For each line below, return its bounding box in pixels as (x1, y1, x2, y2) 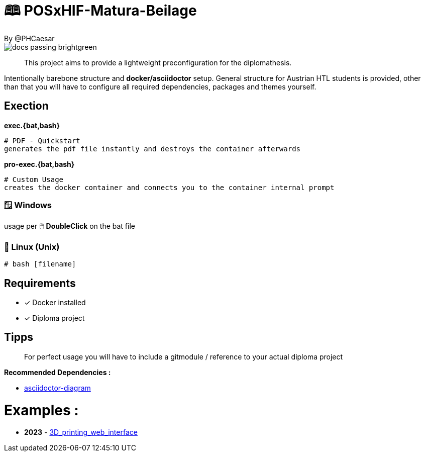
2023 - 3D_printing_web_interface (24, 428, 138, 437)
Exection (4, 100, 49, 113)
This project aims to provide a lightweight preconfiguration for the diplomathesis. (24, 58, 292, 67)
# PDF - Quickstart (4, 136, 80, 145)
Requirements (4, 277, 76, 290)
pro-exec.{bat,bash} (4, 159, 75, 168)
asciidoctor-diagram (24, 383, 91, 392)
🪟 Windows (4, 200, 52, 210)
